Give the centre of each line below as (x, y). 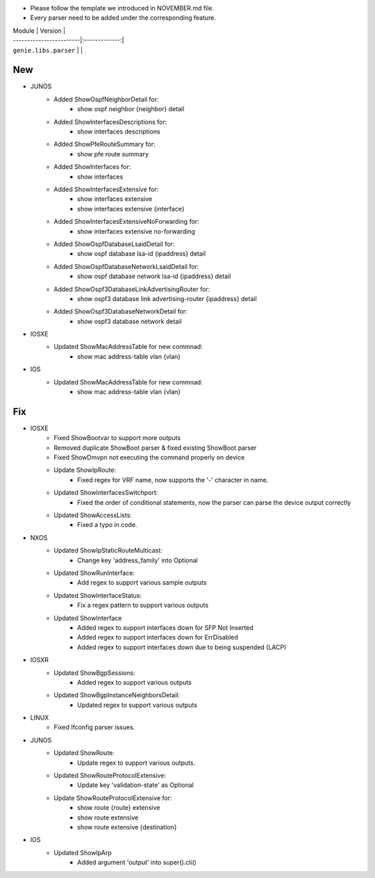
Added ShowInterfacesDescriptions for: (110, 122)
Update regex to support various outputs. (136, 763)
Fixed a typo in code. (107, 525)
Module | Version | (39, 31)
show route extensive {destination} (127, 827)
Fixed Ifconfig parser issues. (94, 727)
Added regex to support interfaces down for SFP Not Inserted (165, 627)
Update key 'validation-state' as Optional (135, 785)
